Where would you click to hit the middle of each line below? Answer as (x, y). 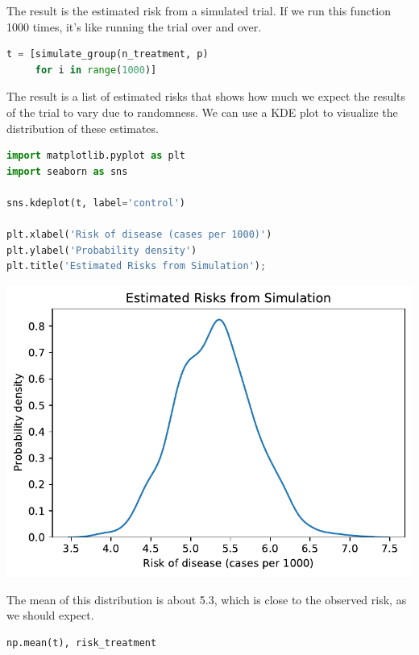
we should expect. (50, 615)
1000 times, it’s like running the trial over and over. (134, 26)
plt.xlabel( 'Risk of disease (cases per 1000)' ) (139, 235)
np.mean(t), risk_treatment (82, 643)
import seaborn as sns (67, 171)
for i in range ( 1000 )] (96, 70)
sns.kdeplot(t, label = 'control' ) (96, 203)
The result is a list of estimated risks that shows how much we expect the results (206, 96)
